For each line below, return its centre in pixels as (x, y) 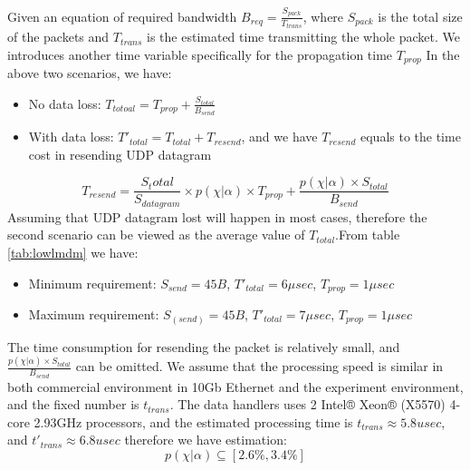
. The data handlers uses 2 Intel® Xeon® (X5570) (307, 404)
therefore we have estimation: (206, 440)
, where (323, 16)
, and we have (279, 137)
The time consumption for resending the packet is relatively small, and (204, 346)
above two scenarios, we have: (90, 73)
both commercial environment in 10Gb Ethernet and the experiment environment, (235, 386)
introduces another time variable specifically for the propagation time (200, 54)
